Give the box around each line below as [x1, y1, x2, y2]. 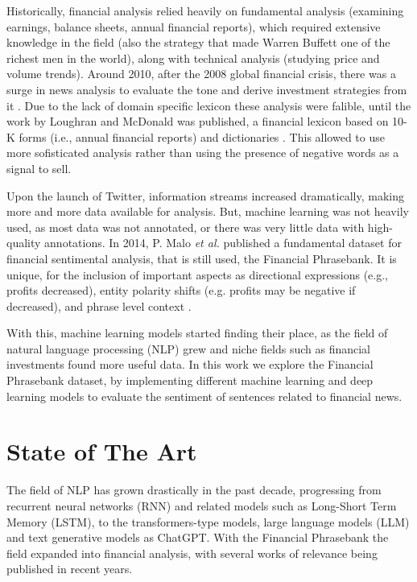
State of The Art [6, 435, 197, 468]
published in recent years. [6, 560, 133, 577]
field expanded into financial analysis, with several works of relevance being [6, 544, 378, 561]
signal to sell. [6, 159, 72, 176]
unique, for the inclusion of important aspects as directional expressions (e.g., [6, 266, 388, 283]
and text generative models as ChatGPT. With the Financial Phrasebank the [6, 529, 389, 546]
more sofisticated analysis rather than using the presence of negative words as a [6, 144, 399, 161]
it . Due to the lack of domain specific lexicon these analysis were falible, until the [6, 97, 411, 114]
